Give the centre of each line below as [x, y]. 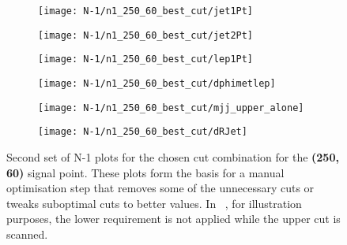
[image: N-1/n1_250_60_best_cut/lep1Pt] [146, 59]
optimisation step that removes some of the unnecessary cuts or [160, 188]
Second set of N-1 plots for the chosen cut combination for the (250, [173, 156]
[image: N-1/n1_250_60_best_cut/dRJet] [143, 132]
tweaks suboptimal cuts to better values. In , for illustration [154, 203]
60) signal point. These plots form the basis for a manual [145, 172]
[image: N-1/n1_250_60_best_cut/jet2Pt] [146, 35]
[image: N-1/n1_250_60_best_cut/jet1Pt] [146, 11]
